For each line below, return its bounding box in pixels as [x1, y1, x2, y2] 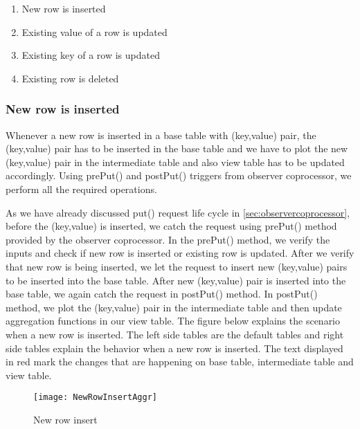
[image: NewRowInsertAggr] [33, 392, 157, 403]
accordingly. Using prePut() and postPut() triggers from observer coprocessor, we [6, 168, 352, 183]
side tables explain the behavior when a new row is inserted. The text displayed [6, 340, 343, 355]
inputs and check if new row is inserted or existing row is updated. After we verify [6, 246, 354, 260]
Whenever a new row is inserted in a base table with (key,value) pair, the [6, 127, 316, 142]
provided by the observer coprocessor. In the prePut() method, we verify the [6, 232, 330, 246]
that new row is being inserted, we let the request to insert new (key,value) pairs [6, 259, 348, 273]
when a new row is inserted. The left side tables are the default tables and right [6, 327, 344, 341]
